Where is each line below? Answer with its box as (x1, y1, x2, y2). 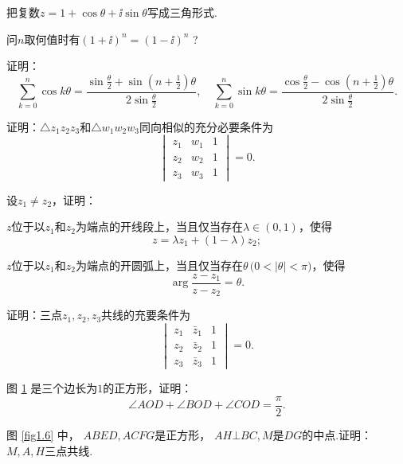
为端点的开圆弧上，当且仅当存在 (75, 256, 243, 273)
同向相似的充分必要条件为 (139, 118, 273, 135)
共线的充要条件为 (101, 306, 191, 323)
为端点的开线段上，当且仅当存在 (75, 218, 243, 235)
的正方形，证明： (103, 380, 193, 396)
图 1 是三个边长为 (6, 380, 98, 396)
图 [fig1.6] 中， (6, 426, 80, 443)
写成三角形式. (147, 4, 217, 20)
